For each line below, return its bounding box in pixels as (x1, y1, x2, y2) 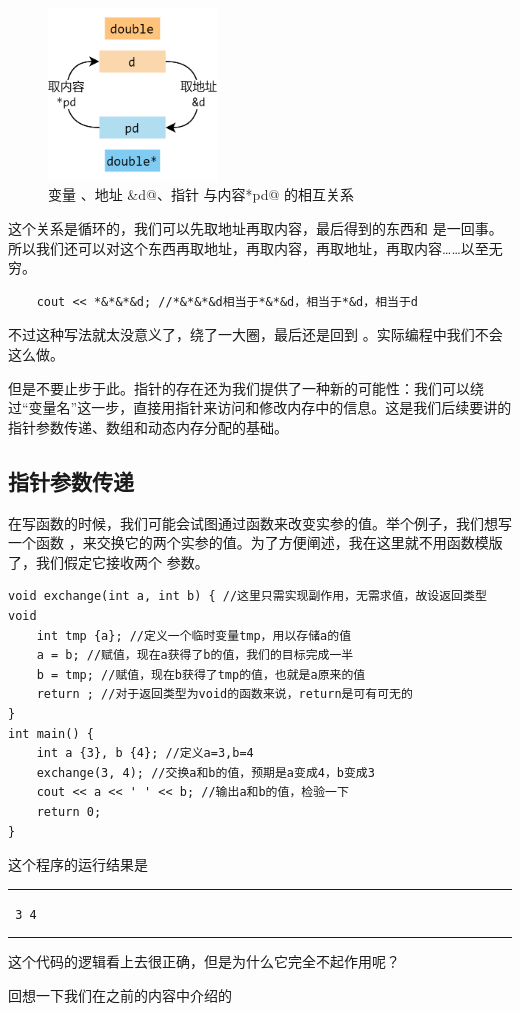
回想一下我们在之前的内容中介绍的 (8, 984, 232, 1005)
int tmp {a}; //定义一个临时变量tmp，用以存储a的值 (36, 628, 352, 643)
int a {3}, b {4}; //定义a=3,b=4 (36, 746, 254, 761)
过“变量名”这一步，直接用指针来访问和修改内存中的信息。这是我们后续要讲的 (8, 397, 512, 418)
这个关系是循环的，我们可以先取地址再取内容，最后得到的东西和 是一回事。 (8, 218, 503, 239)
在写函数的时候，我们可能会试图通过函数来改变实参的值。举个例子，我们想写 (8, 512, 512, 533)
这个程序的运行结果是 (8, 854, 148, 875)
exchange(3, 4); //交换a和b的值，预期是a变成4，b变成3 (36, 765, 375, 780)
